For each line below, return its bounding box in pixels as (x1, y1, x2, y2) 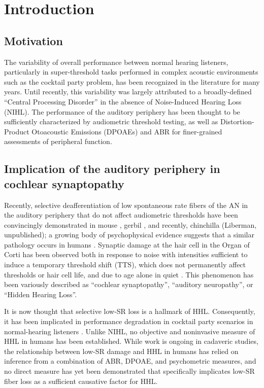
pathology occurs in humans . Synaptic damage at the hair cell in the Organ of (4, 239, 250, 250)
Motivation (4, 32, 63, 48)
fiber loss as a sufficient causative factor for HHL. (4, 375, 158, 386)
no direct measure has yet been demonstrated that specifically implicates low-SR (4, 366, 255, 376)
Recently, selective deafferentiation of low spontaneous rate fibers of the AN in (4, 199, 248, 210)
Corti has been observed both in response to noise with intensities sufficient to (4, 249, 248, 260)
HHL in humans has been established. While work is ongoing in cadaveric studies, (4, 336, 258, 346)
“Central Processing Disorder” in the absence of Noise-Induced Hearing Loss (4, 96, 242, 107)
